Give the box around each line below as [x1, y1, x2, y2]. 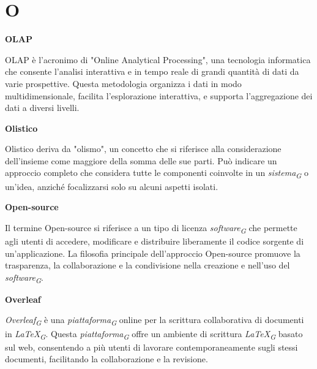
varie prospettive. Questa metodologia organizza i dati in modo [5, 77, 242, 89]
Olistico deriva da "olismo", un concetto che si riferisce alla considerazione [5, 142, 282, 155]
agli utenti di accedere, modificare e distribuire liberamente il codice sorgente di [5, 234, 304, 247]
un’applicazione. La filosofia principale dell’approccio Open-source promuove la [5, 246, 300, 259]
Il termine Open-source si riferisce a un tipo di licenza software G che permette [5, 221, 297, 235]
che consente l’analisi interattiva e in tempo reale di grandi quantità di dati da [5, 65, 299, 78]
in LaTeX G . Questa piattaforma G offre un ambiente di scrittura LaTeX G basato [5, 327, 303, 341]
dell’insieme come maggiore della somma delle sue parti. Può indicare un [5, 154, 277, 167]
